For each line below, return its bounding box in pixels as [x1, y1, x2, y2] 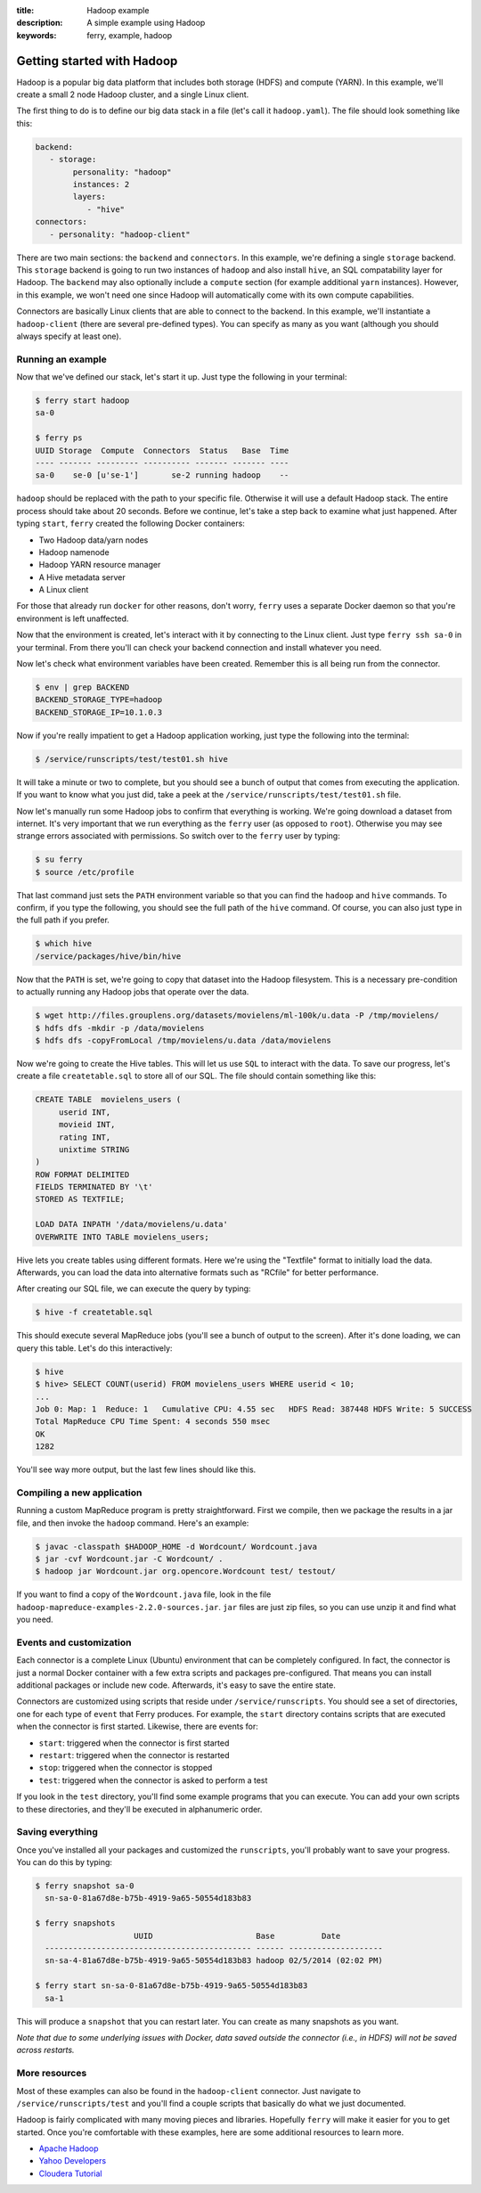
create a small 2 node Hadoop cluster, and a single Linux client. [16, 89, 249, 100]
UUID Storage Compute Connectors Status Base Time [35, 446, 289, 455]
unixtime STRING [58, 1144, 130, 1154]
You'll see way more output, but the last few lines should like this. [16, 1464, 257, 1475]
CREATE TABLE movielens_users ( [35, 1094, 182, 1105]
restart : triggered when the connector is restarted [38, 1750, 231, 1761]
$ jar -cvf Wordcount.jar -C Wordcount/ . [35, 1553, 224, 1564]
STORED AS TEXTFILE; [35, 1194, 125, 1205]
